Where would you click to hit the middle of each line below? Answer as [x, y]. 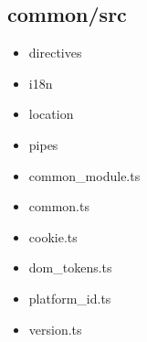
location [51, 114]
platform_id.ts [70, 298]
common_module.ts [84, 175]
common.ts [59, 206]
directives [55, 53]
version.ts [55, 329]
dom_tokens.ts [70, 267]
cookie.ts [53, 236]
